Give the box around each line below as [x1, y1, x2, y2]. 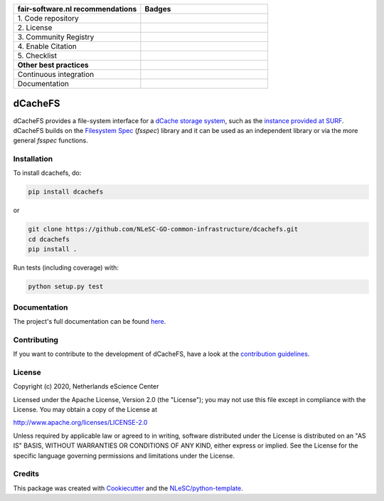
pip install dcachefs [28, 188, 104, 196]
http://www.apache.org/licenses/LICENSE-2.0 [13, 418, 148, 427]
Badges [144, 4, 171, 14]
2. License [17, 23, 53, 32]
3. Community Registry [17, 32, 95, 42]
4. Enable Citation [17, 41, 78, 51]
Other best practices [17, 60, 89, 70]
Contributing [13, 334, 58, 344]
